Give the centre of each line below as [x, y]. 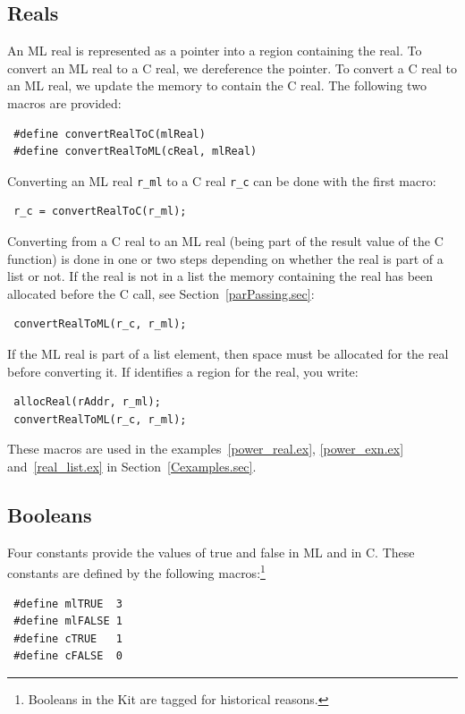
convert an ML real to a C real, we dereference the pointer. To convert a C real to [232, 68]
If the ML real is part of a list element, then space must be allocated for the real [228, 353]
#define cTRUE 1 [68, 638]
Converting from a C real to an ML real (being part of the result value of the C [225, 241]
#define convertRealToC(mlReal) [110, 134]
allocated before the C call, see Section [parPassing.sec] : [161, 293]
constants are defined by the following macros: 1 [136, 571]
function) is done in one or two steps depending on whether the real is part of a [225, 258]
